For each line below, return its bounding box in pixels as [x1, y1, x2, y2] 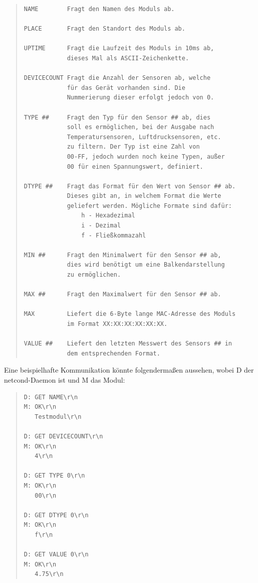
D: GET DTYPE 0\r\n [24, 511, 89, 519]
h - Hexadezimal [81, 212, 135, 219]
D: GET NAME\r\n [24, 393, 78, 401]
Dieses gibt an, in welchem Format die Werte [67, 192, 221, 200]
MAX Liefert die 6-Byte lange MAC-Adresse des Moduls [24, 310, 236, 318]
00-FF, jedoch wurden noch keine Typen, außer [67, 153, 225, 160]
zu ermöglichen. [67, 271, 121, 279]
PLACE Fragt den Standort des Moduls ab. [24, 25, 185, 33]
